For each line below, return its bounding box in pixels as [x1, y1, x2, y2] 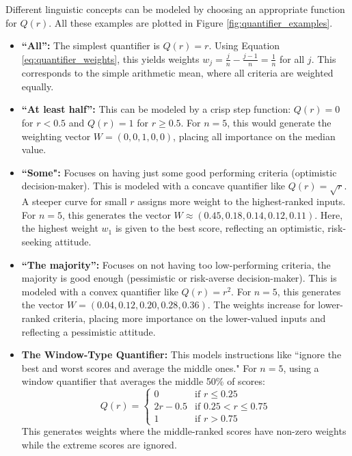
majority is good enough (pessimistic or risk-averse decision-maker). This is [21, 271, 337, 285]
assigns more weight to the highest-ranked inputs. [137, 194, 346, 209]
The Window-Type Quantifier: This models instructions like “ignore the [21, 347, 342, 362]
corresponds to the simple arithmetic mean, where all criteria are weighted [21, 66, 334, 80]
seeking [21, 234, 52, 248]
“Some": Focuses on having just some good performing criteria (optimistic [21, 165, 337, 179]
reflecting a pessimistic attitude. [21, 324, 156, 338]
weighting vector [21, 129, 91, 143]
